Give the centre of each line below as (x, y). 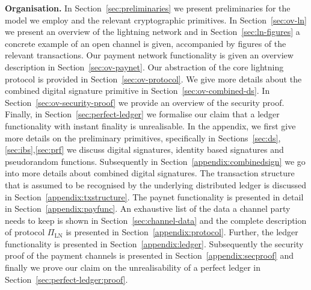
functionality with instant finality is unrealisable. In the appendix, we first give (150, 125)
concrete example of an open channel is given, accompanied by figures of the (146, 43)
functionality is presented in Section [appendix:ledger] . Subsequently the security (154, 243)
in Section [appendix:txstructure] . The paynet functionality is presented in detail (154, 196)
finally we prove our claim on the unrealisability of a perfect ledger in (133, 267)
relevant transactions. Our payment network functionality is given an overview (149, 55)
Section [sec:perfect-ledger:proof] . (66, 279)
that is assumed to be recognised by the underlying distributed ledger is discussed (155, 184)
